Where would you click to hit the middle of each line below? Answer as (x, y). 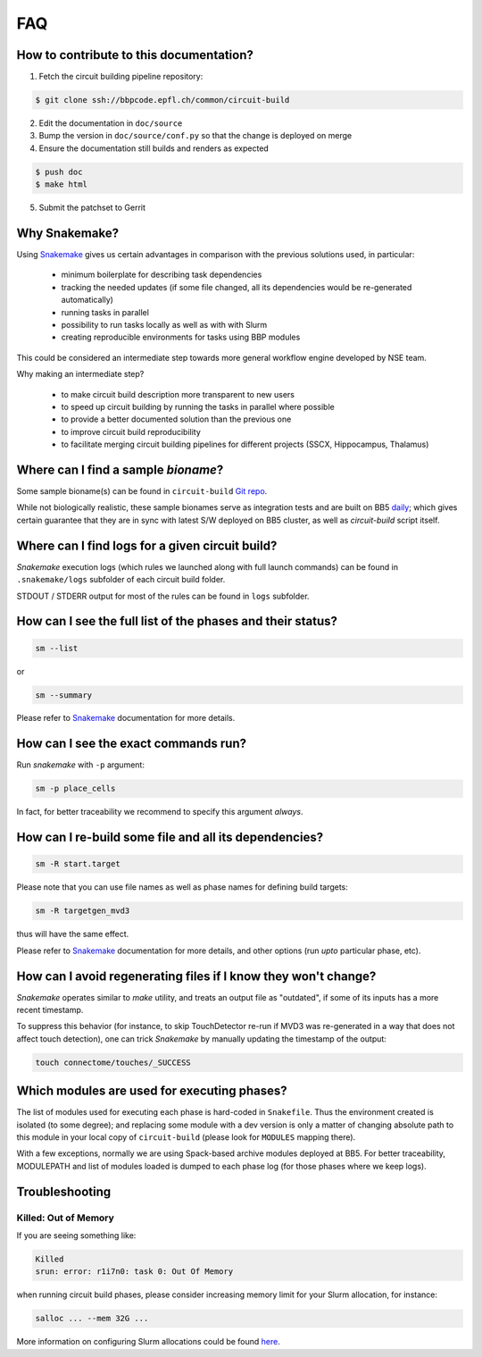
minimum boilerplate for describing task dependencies (162, 275)
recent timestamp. (50, 1010)
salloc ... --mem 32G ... (92, 1319)
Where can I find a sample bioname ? (120, 469)
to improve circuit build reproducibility (131, 431)
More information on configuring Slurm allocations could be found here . (148, 1342)
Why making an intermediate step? (80, 374)
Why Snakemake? (68, 233)
